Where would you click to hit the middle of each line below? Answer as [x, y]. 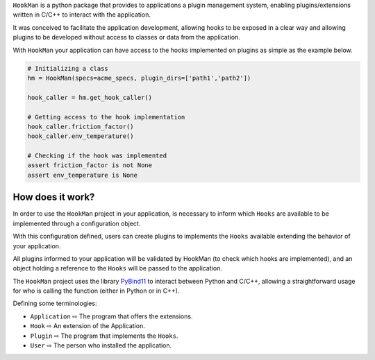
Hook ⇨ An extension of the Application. [87, 326]
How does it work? [54, 197]
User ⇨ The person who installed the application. [101, 345]
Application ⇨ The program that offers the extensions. [111, 316]
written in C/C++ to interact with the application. [82, 15]
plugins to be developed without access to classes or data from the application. [127, 37]
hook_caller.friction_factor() [81, 126]
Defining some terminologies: [55, 303]
